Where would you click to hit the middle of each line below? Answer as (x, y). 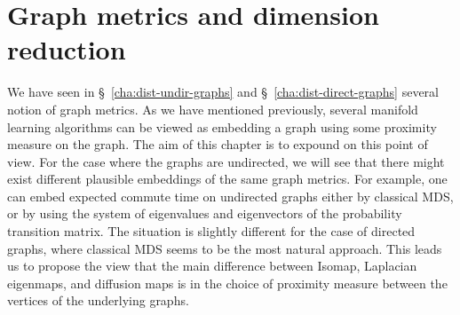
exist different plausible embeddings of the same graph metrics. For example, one (227, 179)
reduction (67, 49)
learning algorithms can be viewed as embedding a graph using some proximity (222, 126)
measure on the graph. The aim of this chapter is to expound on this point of (218, 144)
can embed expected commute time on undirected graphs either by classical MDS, (230, 196)
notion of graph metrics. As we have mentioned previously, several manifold (213, 109)
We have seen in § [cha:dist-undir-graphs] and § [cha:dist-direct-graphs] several (223, 92)
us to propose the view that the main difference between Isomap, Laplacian (212, 266)
